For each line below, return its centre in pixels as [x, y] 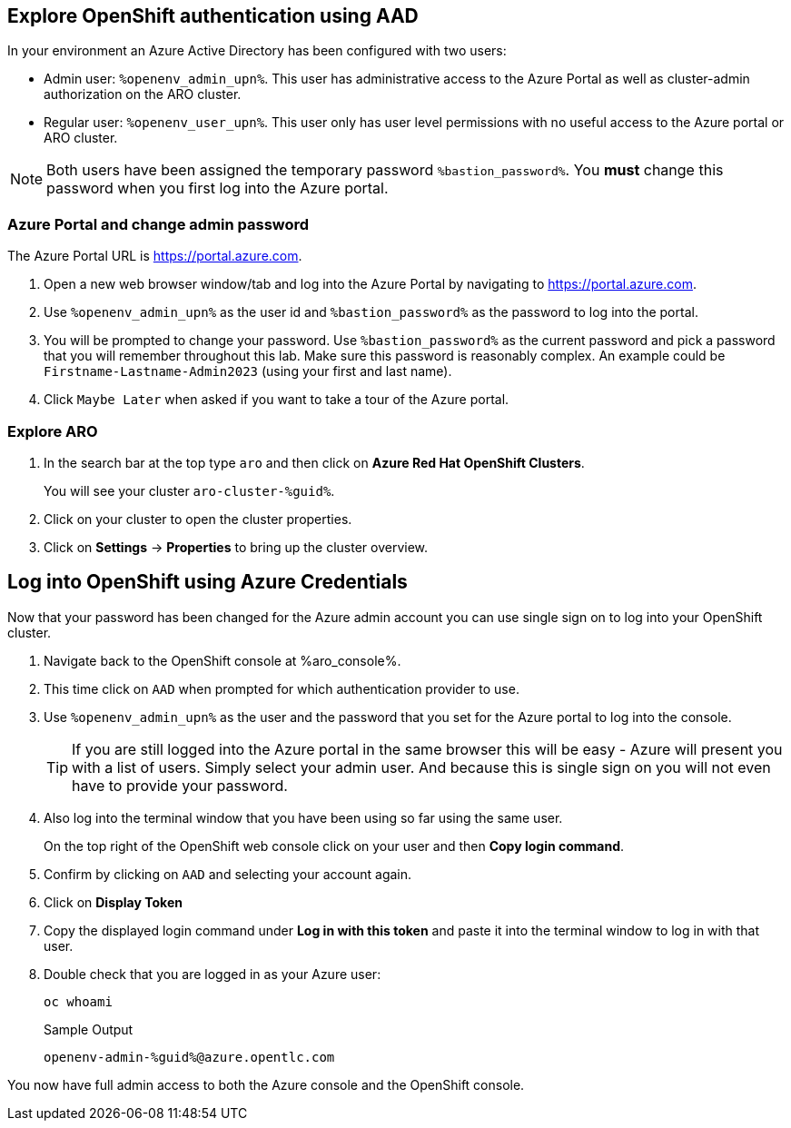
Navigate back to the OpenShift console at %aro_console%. [222, 660]
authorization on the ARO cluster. [143, 94]
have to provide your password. [180, 785]
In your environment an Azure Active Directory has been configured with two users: [257, 51]
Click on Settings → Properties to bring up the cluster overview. [236, 547]
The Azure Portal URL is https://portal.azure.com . [155, 256]
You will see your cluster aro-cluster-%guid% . [189, 490]
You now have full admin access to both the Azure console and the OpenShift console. [266, 1084]
